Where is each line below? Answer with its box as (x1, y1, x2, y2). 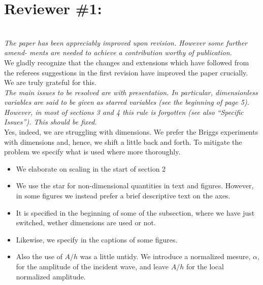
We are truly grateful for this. (4, 77, 96, 88)
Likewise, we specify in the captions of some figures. (16, 234, 178, 245)
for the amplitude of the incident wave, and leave (16, 261, 169, 271)
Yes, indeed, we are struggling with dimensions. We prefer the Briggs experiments (4, 127, 258, 137)
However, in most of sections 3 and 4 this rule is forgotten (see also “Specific (4, 106, 244, 117)
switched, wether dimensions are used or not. (16, 217, 156, 228)
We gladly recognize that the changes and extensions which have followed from (4, 57, 249, 67)
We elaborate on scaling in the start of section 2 (16, 163, 166, 174)
